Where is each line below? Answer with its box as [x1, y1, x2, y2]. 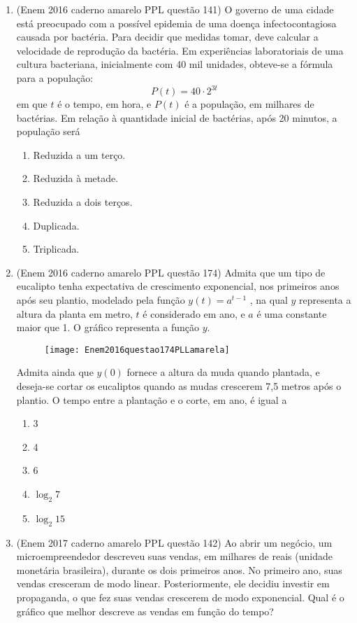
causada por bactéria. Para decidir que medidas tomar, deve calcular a [16, 29, 319, 44]
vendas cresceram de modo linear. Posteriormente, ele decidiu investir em [16, 576, 330, 591]
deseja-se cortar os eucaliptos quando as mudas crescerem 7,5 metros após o [16, 379, 342, 393]
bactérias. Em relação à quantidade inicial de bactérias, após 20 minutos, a [16, 110, 337, 125]
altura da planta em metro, [16, 306, 133, 321]
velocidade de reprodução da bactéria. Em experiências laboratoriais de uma [16, 43, 344, 57]
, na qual [249, 293, 288, 307]
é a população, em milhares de [184, 97, 314, 111]
